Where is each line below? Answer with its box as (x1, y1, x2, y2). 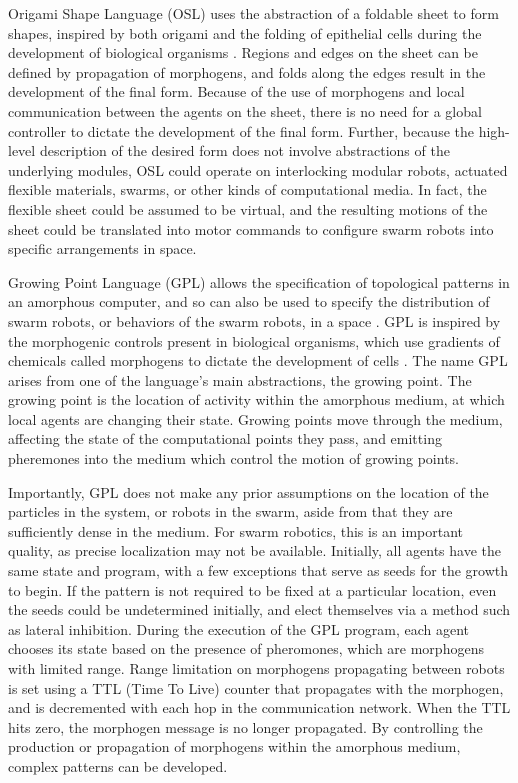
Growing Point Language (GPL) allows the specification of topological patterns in (8, 271, 510, 292)
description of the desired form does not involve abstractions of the (39, 140, 450, 161)
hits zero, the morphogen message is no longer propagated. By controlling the (8, 716, 483, 737)
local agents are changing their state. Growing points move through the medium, (8, 408, 503, 429)
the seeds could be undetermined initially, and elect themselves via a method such (8, 599, 511, 620)
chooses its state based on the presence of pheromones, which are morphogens (8, 638, 484, 659)
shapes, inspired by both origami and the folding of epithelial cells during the (8, 22, 482, 43)
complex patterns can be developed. (8, 755, 228, 776)
